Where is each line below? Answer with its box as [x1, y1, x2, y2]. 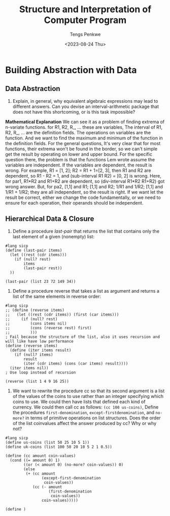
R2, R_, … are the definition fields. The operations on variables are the [5, 129, 151, 135]
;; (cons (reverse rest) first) [5, 325, 92, 330]
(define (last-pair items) [5, 248, 62, 253]
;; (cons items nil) [5, 321, 67, 326]
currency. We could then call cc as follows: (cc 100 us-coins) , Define [12, 404, 159, 410]
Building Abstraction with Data [5, 64, 137, 76]
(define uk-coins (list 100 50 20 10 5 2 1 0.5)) [5, 444, 113, 449]
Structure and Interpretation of [19, 4, 152, 15]
